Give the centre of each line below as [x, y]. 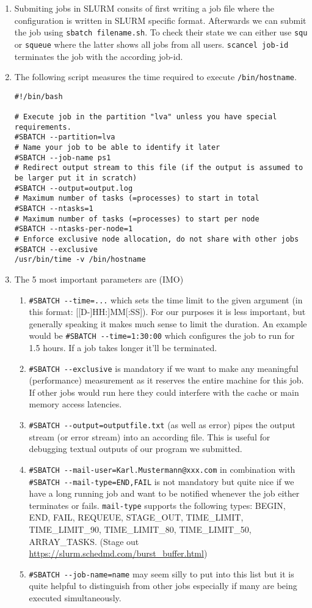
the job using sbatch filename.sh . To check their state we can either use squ [161, 32]
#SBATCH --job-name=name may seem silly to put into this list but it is [161, 573]
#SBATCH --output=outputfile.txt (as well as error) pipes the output [162, 425]
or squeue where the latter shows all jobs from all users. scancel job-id [151, 44]
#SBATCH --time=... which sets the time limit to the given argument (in [166, 299]
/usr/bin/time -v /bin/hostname [80, 260]
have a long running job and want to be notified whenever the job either [164, 493]
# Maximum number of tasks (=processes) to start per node [137, 219]
